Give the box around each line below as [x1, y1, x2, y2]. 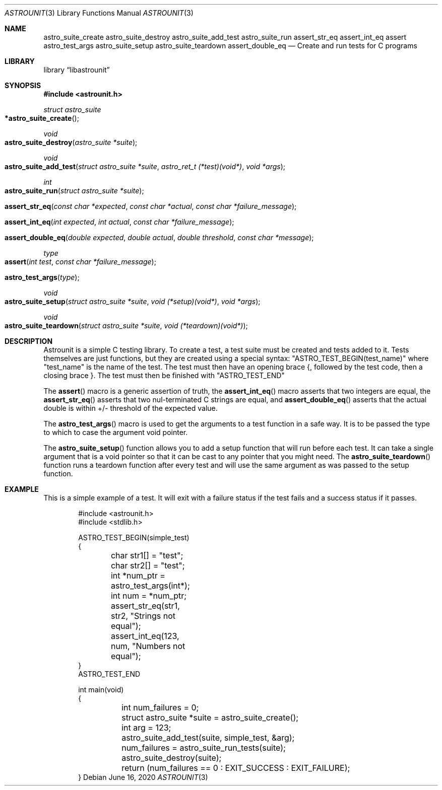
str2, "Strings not [110, 611, 176, 621]
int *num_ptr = [110, 570, 165, 581]
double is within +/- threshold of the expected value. [43, 404, 218, 412]
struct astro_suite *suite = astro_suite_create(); [121, 712, 299, 723]
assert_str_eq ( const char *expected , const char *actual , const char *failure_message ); [5, 202, 297, 210]
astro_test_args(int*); [110, 581, 190, 591]
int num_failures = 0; [121, 702, 199, 712]
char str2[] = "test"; [110, 560, 185, 570]
